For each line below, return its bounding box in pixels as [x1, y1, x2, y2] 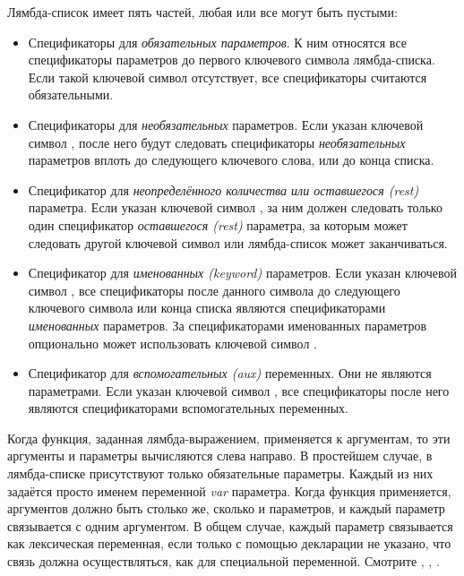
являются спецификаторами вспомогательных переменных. [28, 399, 348, 417]
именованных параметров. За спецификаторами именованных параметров [28, 315, 427, 334]
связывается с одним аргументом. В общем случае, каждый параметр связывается [7, 516, 453, 535]
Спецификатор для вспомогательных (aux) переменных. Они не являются [28, 364, 432, 383]
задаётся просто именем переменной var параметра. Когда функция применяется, [7, 481, 451, 500]
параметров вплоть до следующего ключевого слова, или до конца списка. [28, 150, 434, 169]
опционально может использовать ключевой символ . [28, 333, 317, 352]
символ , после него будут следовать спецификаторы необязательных [28, 133, 406, 151]
